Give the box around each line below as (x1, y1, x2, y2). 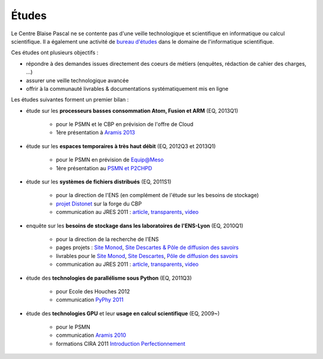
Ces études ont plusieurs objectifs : (11, 49, 99, 56)
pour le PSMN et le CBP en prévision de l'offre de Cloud (56, 121, 194, 128)
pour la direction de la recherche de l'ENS (56, 235, 159, 243)
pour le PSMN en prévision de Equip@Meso (56, 156, 164, 164)
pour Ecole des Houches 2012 (56, 287, 130, 295)
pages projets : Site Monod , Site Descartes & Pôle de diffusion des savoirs (56, 244, 239, 251)
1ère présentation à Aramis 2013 (56, 129, 135, 136)
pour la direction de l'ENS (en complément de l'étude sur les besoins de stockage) (56, 192, 259, 199)
